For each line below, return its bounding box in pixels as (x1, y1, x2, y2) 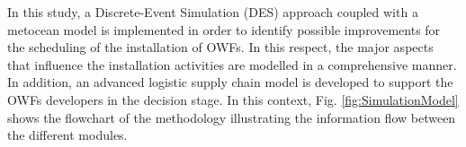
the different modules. (7, 125, 128, 144)
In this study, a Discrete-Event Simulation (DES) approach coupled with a (7, 3, 418, 21)
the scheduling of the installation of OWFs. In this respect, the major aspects (7, 38, 434, 56)
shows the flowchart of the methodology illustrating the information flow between (7, 108, 456, 126)
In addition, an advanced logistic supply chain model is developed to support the (7, 73, 453, 91)
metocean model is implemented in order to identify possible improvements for (7, 20, 441, 39)
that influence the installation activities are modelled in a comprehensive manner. (7, 55, 457, 73)
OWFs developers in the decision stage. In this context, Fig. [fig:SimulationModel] (7, 90, 459, 108)
